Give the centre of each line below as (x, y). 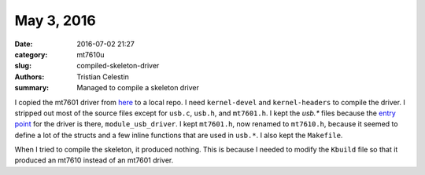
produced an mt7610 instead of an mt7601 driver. (94, 160)
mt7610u (91, 54)
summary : (32, 88)
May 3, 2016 (55, 20)
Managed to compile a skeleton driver (138, 88)
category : (31, 54)
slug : (23, 66)
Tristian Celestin (103, 77)
